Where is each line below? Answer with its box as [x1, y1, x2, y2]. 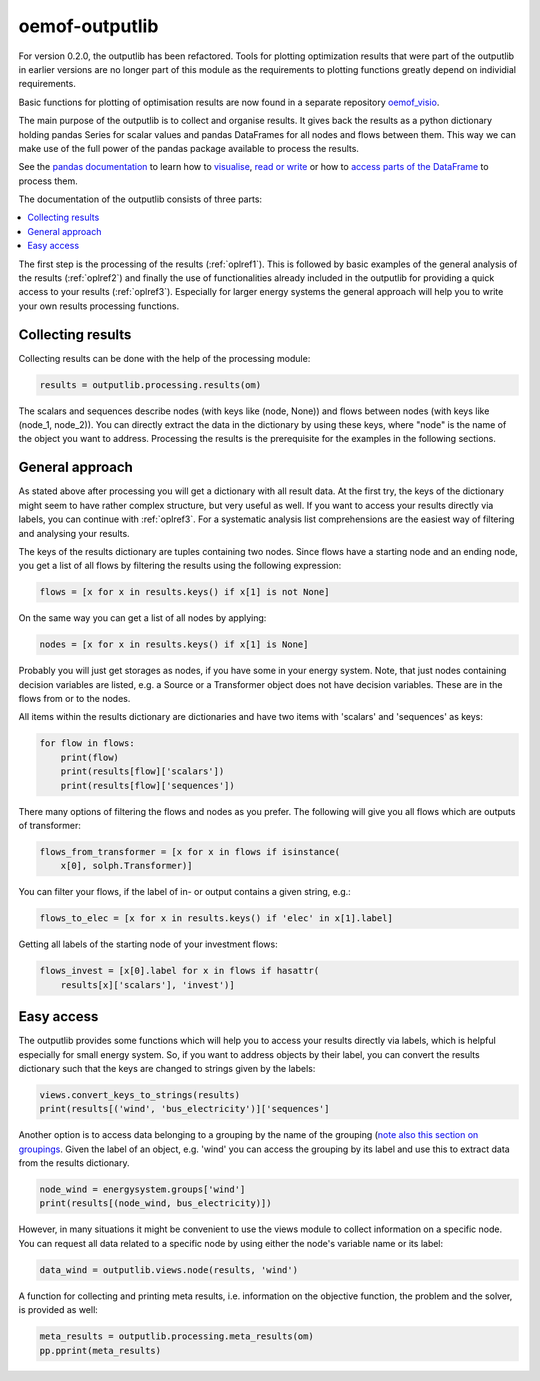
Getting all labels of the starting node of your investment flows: [18, 938, 279, 950]
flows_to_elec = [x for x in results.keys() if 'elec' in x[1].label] [39, 913, 394, 924]
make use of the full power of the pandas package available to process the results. [18, 142, 360, 154]
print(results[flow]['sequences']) [60, 780, 235, 791]
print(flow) [60, 751, 120, 763]
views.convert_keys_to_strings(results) [39, 1089, 240, 1100]
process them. [18, 175, 79, 187]
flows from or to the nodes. [18, 693, 131, 705]
